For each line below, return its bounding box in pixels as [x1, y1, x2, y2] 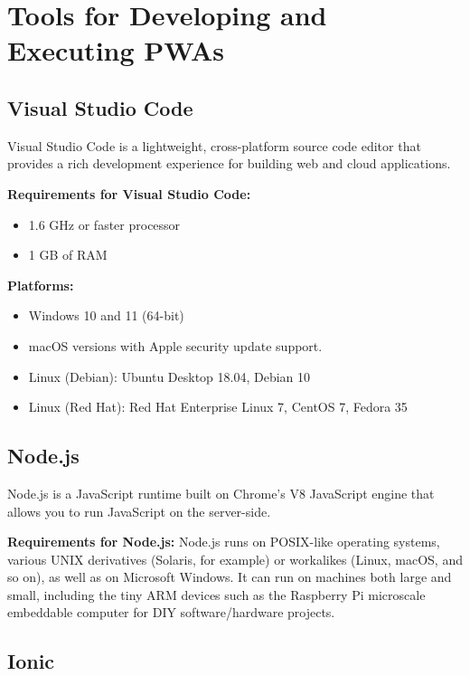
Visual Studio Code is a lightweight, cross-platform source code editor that [7, 136, 421, 155]
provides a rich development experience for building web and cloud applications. [7, 154, 451, 173]
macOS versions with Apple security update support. [28, 336, 323, 355]
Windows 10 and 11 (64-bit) [28, 306, 184, 325]
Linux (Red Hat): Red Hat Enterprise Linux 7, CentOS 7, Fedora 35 [28, 397, 408, 416]
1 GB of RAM [28, 245, 108, 264]
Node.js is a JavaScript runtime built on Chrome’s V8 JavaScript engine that [7, 483, 435, 502]
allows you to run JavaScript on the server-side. [7, 501, 271, 520]
